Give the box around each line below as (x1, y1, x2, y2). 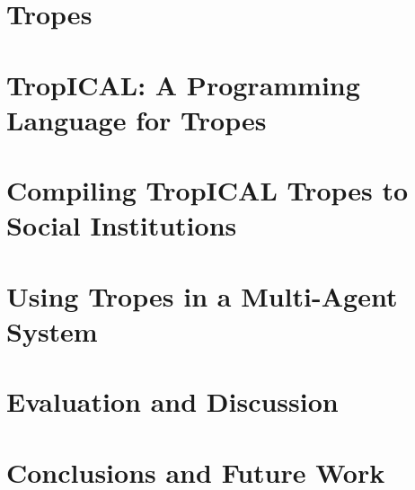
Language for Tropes (6, 101, 267, 138)
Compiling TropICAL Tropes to (6, 172, 409, 209)
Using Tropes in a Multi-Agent (6, 277, 398, 314)
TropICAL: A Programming (6, 66, 360, 102)
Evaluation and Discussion (6, 383, 339, 420)
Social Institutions (6, 207, 237, 244)
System (6, 312, 98, 349)
